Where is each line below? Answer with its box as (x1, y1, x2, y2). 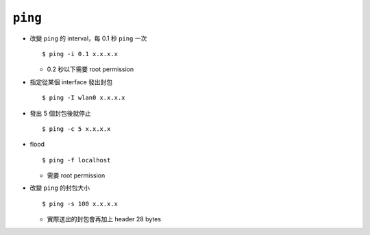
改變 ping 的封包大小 (29, 184, 90, 192)
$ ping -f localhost (42, 156, 111, 164)
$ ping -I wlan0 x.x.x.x (42, 94, 125, 102)
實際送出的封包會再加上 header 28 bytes (47, 215, 161, 223)
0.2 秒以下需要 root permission (47, 65, 134, 73)
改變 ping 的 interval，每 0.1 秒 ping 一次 (29, 34, 147, 42)
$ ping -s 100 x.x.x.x (42, 199, 119, 208)
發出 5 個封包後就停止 (29, 109, 92, 117)
